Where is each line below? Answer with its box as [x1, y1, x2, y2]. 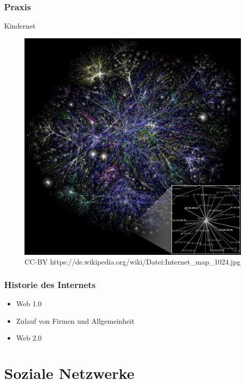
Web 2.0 [16, 332, 42, 343]
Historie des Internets [4, 278, 96, 291]
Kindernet [4, 20, 36, 31]
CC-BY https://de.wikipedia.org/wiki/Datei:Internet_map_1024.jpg [24, 256, 240, 267]
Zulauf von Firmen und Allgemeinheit [16, 315, 135, 326]
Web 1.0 [16, 298, 42, 309]
